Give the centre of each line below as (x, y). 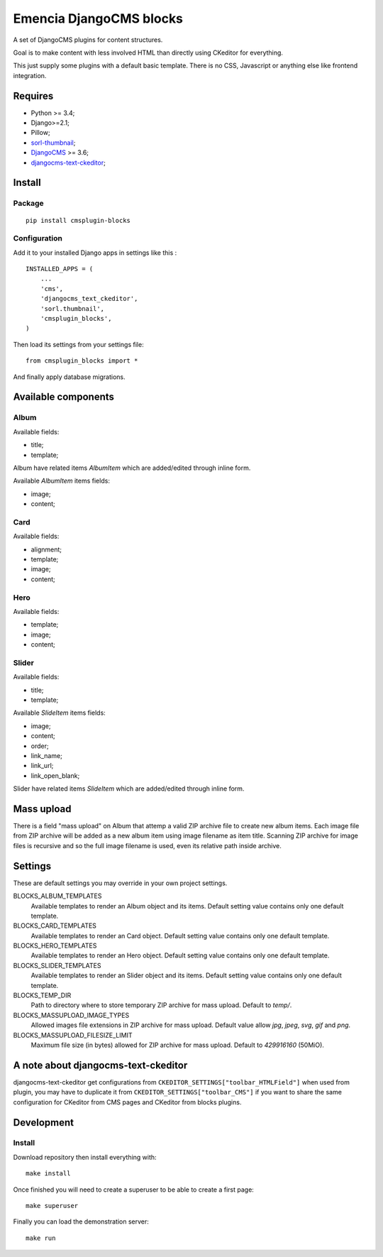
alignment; (46, 549)
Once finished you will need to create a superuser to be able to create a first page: (134, 1190)
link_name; (47, 755)
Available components (64, 397)
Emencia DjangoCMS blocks (98, 18)
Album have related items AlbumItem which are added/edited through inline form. (132, 468)
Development (44, 1122)
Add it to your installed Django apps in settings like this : (95, 253)
